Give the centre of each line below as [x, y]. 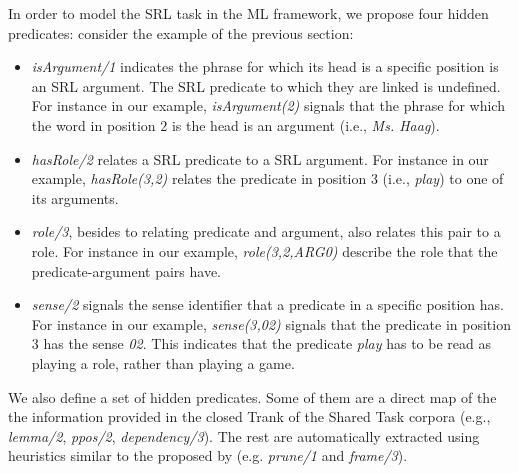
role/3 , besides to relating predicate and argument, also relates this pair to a [266, 231]
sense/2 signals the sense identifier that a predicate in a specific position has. [267, 304]
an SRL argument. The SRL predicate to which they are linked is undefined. [266, 85]
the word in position [93, 124]
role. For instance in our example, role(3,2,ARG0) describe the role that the [264, 250]
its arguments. [75, 197]
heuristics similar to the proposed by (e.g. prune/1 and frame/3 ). [208, 455]
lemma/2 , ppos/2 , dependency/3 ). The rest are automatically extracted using [244, 435]
